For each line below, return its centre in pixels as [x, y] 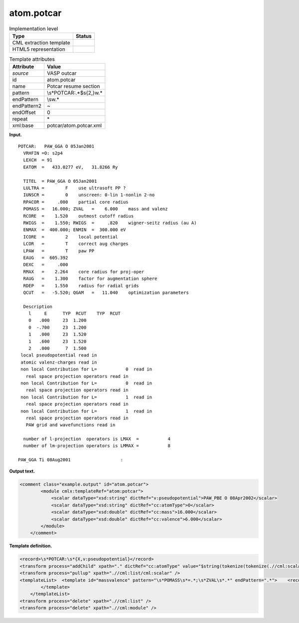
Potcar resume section [74, 86]
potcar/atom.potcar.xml [75, 125]
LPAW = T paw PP [59, 251]
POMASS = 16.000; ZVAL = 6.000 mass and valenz [95, 209]
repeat [20, 119]
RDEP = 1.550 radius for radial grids [81, 286]
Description [38, 307]
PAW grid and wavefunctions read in [71, 425]
